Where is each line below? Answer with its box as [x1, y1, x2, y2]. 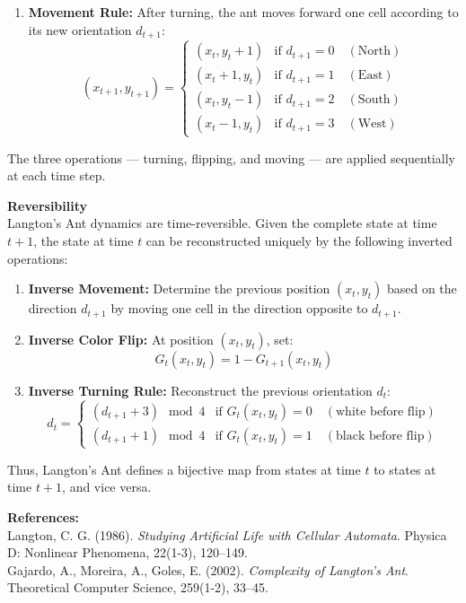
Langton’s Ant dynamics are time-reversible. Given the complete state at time [7, 214, 437, 232]
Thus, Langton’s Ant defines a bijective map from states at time [7, 459, 361, 478]
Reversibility [7, 196, 87, 214]
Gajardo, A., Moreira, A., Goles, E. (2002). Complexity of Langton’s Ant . [7, 560, 409, 579]
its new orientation [28, 20, 132, 39]
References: [7, 508, 80, 527]
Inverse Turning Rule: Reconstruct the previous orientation [28, 380, 373, 399]
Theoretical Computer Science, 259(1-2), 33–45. [7, 578, 268, 597]
